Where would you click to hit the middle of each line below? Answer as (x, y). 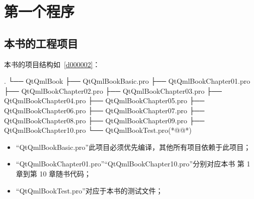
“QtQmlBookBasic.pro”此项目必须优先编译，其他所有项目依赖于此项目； (133, 147)
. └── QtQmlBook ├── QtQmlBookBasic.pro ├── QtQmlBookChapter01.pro (127, 81)
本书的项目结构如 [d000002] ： (52, 64)
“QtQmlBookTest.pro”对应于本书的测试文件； (89, 190)
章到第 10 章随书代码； (54, 173)
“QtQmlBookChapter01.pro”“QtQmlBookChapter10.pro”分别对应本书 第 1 (133, 164)
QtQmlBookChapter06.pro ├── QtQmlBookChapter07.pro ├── (104, 110)
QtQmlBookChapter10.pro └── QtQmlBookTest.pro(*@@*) (98, 130)
